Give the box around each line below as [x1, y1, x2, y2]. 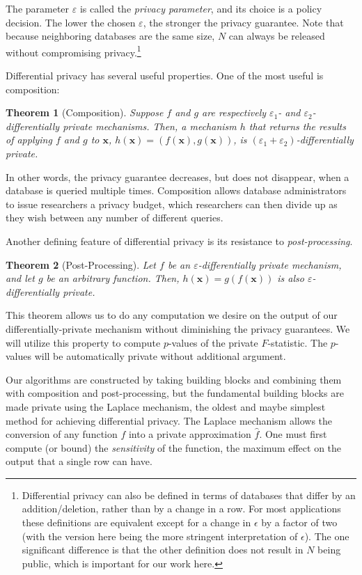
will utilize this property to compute [6, 335, 161, 349]
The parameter [6, 1, 70, 15]
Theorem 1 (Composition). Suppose [6, 105, 164, 120]
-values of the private [168, 335, 258, 349]
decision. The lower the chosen [6, 15, 136, 29]
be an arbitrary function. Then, [46, 271, 180, 285]
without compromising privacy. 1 [6, 42, 141, 59]
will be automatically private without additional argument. [34, 349, 286, 363]
